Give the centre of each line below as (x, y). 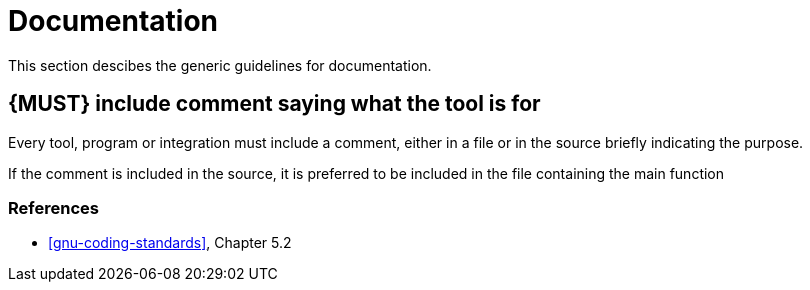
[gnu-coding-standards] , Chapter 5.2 (170, 243)
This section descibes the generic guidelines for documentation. (220, 65)
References (53, 207)
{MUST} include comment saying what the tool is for (274, 104)
